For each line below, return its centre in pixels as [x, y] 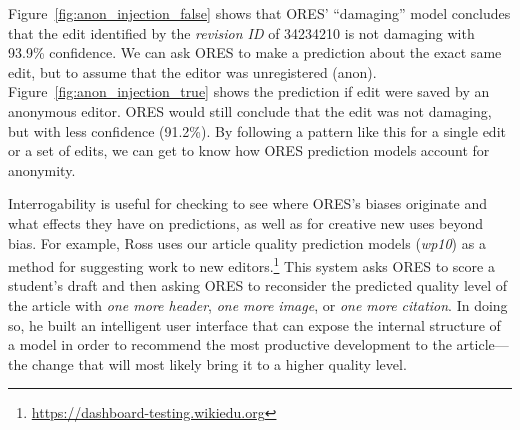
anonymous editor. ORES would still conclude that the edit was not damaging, [250, 110]
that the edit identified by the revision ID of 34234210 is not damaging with [241, 32]
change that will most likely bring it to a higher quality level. [219, 363]
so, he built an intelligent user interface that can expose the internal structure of [254, 324]
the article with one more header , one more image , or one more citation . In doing [258, 304]
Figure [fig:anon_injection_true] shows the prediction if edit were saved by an [249, 91]
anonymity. [42, 169]
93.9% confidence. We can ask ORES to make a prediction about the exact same [255, 52]
